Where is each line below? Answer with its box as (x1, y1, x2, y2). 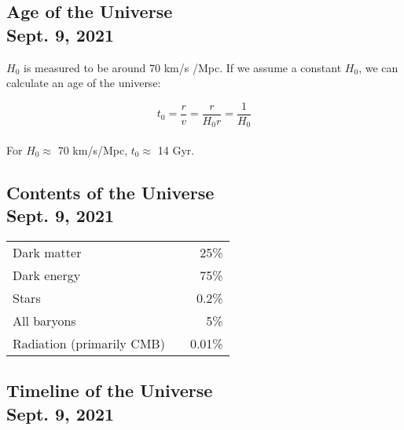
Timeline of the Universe (6, 378, 213, 403)
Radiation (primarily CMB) (13, 334, 165, 353)
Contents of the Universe (6, 180, 215, 204)
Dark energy (13, 266, 81, 285)
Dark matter (13, 243, 82, 262)
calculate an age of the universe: (6, 75, 161, 91)
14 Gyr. (157, 141, 195, 158)
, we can (358, 59, 398, 75)
